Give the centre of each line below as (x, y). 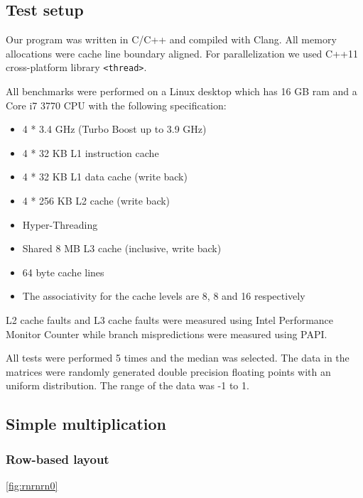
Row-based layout (58, 459)
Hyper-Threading (60, 224)
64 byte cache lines (63, 272)
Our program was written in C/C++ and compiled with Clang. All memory (171, 39)
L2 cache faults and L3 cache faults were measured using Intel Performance (170, 319)
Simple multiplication (86, 424)
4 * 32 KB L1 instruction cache (91, 152)
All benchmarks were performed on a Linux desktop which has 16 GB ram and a (181, 91)
